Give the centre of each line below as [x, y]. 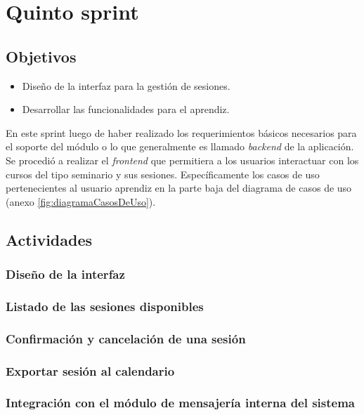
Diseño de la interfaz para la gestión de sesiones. [126, 85]
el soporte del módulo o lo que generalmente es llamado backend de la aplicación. [180, 146]
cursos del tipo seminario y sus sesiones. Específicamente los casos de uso [163, 174]
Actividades [49, 239]
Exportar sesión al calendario [90, 370]
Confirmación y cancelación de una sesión [126, 338]
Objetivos [41, 56]
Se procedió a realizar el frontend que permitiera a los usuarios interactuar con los [182, 160]
